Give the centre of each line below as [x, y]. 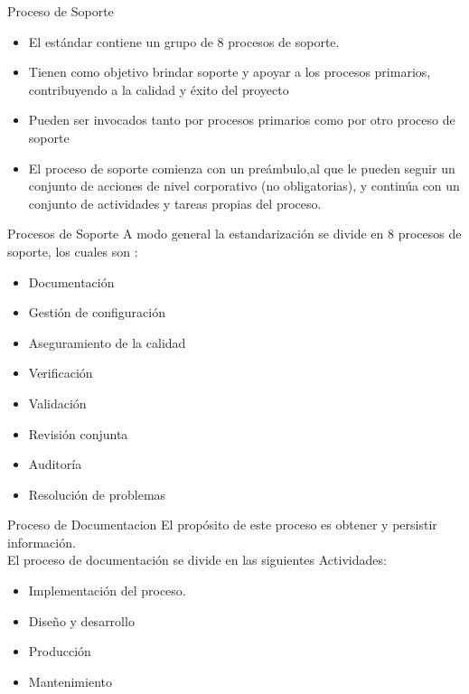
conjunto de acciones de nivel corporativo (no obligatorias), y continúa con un [244, 186]
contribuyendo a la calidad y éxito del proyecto [159, 89]
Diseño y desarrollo [81, 620]
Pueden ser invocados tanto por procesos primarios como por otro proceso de [242, 120]
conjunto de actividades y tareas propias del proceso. [175, 203]
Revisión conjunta [78, 433]
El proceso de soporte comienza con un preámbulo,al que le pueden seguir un [242, 168]
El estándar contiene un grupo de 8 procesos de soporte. [184, 41]
